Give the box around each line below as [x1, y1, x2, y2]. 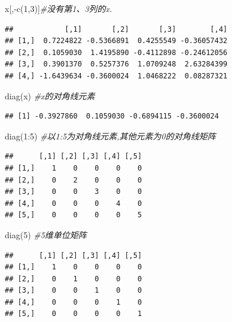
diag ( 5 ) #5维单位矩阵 [5, 228, 87, 241]
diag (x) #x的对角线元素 [5, 89, 95, 102]
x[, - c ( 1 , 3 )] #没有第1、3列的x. [5, 2, 112, 14]
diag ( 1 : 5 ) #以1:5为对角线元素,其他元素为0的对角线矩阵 [5, 129, 216, 142]
